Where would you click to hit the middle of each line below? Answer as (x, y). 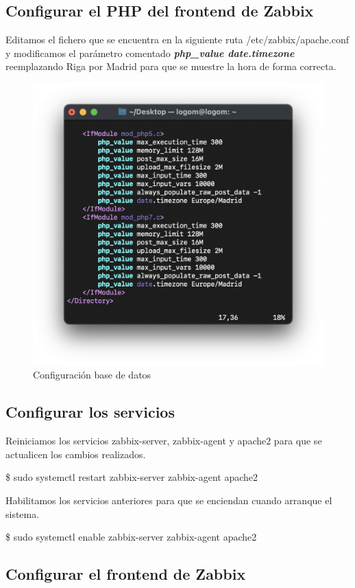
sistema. (23, 513)
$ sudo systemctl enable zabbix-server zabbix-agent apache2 (131, 537)
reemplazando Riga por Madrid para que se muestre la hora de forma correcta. (171, 66)
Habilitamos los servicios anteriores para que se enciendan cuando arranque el (169, 500)
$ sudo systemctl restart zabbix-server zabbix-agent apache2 (132, 477)
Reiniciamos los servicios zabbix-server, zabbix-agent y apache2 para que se (164, 441)
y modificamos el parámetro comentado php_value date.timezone (150, 53)
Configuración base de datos (92, 375)
